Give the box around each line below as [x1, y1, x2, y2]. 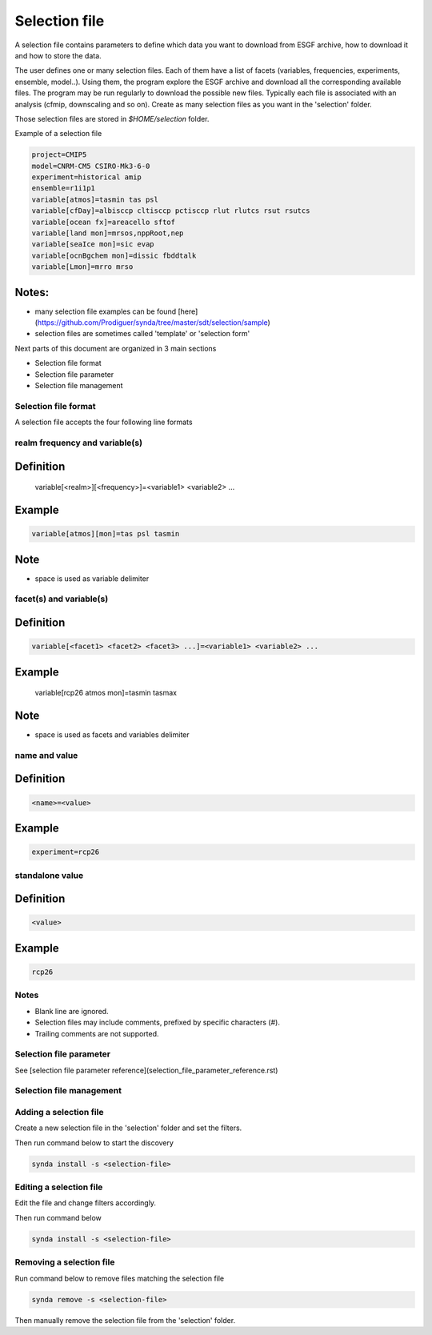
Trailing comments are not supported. [34, 1028, 159, 1038]
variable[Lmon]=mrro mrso [31, 263, 134, 271]
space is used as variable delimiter [34, 573, 150, 583]
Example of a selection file [14, 129, 102, 138]
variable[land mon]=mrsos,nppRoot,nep [31, 229, 184, 238]
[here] [177, 307, 198, 316]
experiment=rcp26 [31, 848, 100, 856]
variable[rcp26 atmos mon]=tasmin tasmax [34, 688, 178, 698]
